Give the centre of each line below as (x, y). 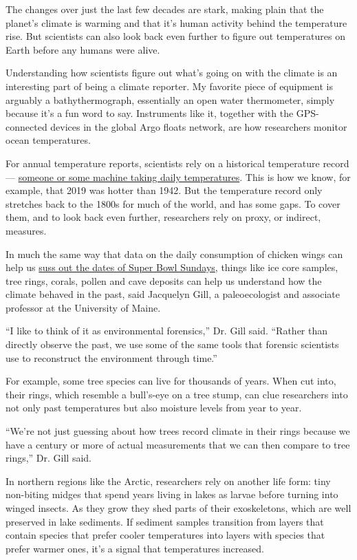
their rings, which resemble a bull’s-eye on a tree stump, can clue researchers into (177, 394)
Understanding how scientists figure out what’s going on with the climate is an (172, 73)
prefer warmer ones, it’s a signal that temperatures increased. (135, 548)
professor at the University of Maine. (83, 307)
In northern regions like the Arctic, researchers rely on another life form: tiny (168, 481)
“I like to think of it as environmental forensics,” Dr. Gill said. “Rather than (167, 331)
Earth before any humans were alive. (83, 49)
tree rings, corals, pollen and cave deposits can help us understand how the (164, 280)
